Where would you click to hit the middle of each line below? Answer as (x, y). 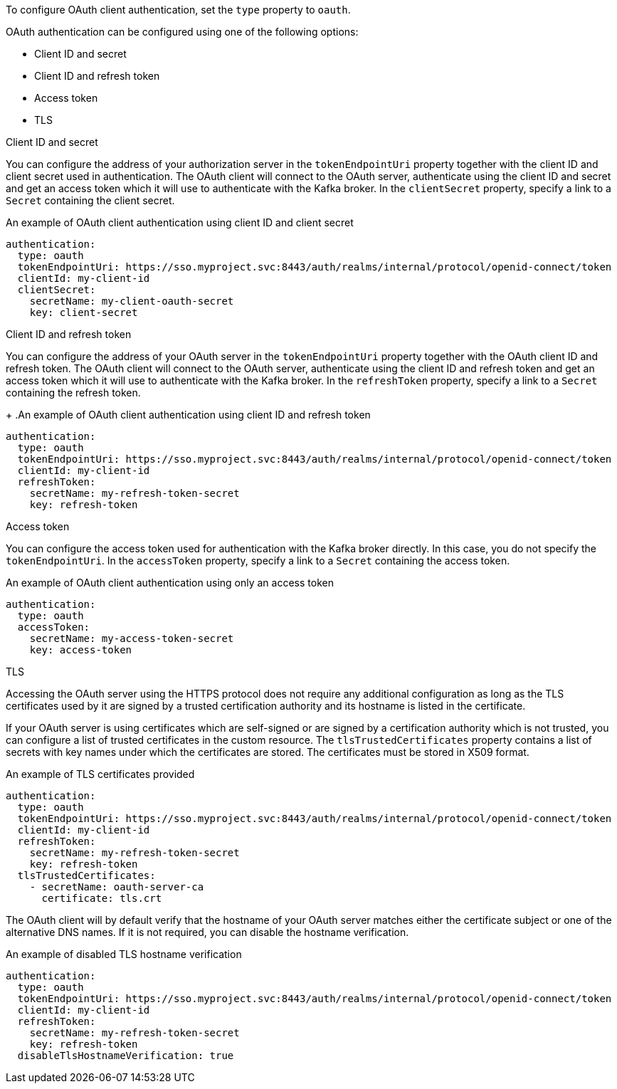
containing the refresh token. (73, 393)
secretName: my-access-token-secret (132, 638)
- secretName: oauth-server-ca (117, 887)
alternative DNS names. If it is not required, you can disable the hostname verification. (207, 932)
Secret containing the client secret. (90, 200)
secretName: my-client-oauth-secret (132, 301)
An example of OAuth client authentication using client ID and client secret (180, 222)
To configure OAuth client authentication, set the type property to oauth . (178, 10)
